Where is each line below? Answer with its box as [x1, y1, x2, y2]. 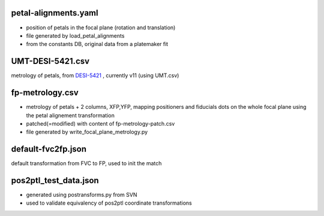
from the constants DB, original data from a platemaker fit [26, 41, 169, 48]
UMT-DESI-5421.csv [11, 56, 90, 66]
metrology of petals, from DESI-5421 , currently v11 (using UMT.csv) [11, 72, 179, 79]
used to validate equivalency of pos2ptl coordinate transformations [26, 199, 192, 206]
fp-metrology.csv [11, 87, 79, 98]
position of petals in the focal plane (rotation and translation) [26, 24, 176, 31]
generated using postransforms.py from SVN [26, 191, 137, 199]
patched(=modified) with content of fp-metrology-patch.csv [26, 120, 175, 127]
